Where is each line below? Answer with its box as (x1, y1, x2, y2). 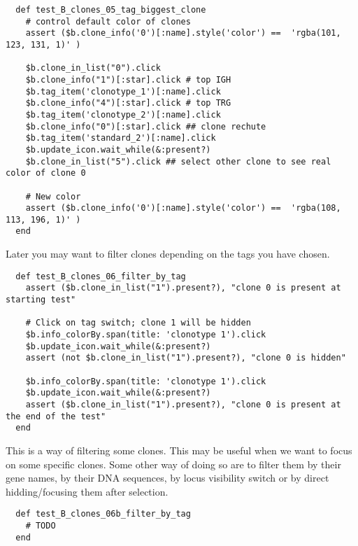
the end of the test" (6, 411, 106, 421)
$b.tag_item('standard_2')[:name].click (25, 133, 216, 143)
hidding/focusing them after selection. (6, 484, 169, 498)
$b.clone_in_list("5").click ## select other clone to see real (25, 156, 331, 167)
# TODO (25, 520, 56, 531)
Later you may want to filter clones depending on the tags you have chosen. (6, 246, 330, 261)
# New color (25, 191, 81, 202)
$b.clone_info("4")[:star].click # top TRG (25, 98, 231, 108)
